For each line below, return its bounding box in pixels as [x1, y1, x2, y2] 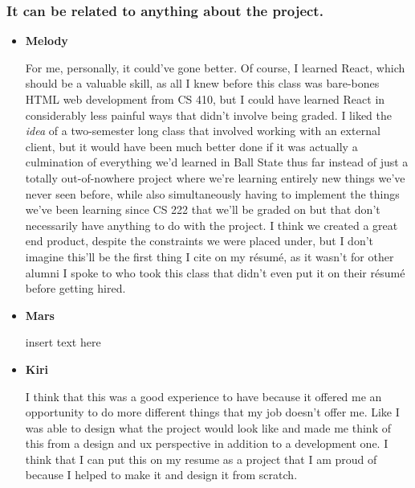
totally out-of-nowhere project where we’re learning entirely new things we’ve [25, 169, 405, 186]
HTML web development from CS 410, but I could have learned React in [25, 91, 385, 107]
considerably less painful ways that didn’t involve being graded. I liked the [25, 106, 392, 123]
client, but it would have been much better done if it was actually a [25, 137, 358, 154]
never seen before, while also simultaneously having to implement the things [25, 185, 400, 202]
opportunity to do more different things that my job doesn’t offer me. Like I [25, 404, 400, 420]
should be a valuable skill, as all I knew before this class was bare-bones [25, 75, 380, 92]
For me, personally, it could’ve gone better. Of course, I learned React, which [25, 59, 405, 76]
